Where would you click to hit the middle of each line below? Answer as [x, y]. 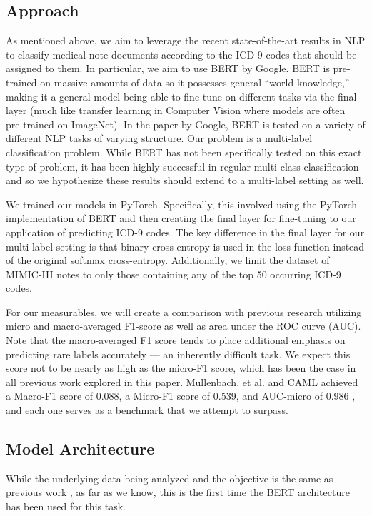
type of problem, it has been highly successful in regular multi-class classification [182, 166]
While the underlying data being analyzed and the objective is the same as [170, 478]
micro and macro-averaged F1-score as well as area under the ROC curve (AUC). [184, 326]
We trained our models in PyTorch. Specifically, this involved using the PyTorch [181, 204]
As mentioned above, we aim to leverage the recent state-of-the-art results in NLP [186, 40]
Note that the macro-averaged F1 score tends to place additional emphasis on [176, 340]
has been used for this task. [66, 506]
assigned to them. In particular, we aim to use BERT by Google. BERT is [168, 68]
